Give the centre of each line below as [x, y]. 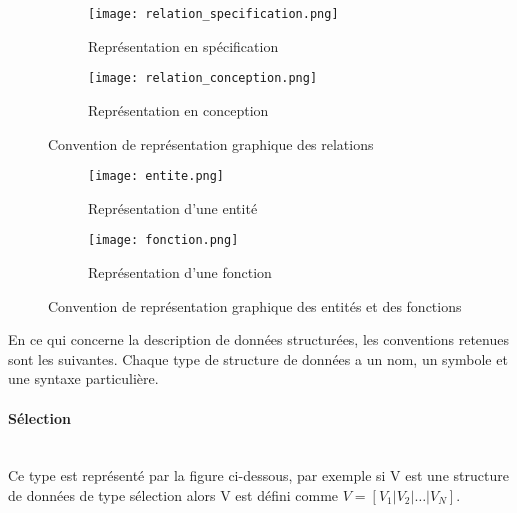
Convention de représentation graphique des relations [211, 143]
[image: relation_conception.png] [203, 78]
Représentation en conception [178, 109]
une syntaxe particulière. [83, 378]
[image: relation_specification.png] [213, 14]
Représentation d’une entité [173, 207]
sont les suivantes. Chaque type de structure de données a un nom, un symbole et [258, 358]
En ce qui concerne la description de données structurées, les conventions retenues [258, 339]
